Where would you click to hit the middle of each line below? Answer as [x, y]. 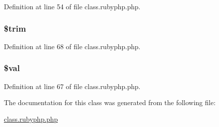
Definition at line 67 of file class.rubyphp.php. [72, 86]
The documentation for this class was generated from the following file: [110, 102]
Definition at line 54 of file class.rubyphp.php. [72, 6]
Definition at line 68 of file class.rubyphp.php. [72, 46]
